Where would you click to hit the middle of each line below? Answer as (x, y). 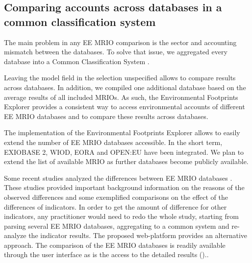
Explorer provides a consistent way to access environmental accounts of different (125, 107)
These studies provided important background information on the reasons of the (124, 187)
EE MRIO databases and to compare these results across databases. (106, 116)
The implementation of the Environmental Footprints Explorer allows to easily (122, 132)
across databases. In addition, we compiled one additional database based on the (125, 87)
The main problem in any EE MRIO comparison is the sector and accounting (120, 42)
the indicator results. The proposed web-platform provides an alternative (138, 235)
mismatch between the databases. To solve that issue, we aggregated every (116, 52)
